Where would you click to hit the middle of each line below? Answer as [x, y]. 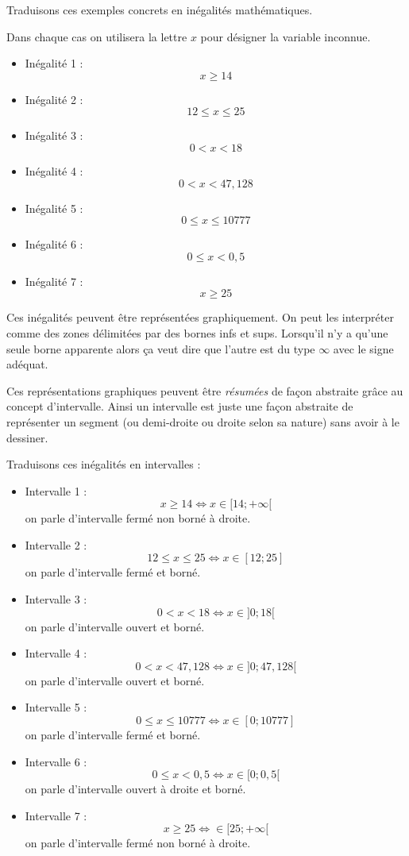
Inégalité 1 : [54, 63]
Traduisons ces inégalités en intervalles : [104, 464]
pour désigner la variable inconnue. [286, 36]
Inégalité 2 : [54, 99]
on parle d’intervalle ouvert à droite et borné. [135, 789]
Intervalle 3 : [56, 599]
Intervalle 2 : [56, 544]
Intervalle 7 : [56, 815]
